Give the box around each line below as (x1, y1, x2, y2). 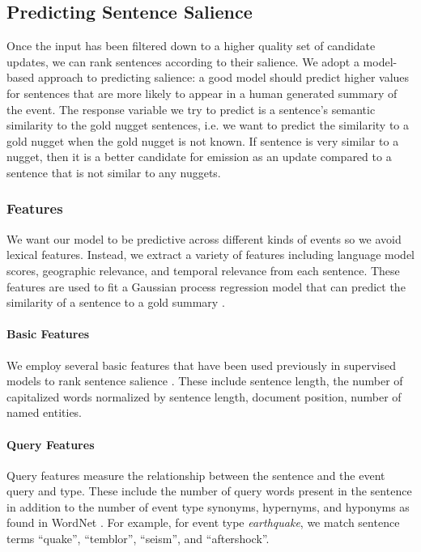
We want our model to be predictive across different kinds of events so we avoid (6, 230, 402, 247)
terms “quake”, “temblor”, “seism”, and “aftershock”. (6, 530, 270, 547)
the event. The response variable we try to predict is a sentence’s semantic (6, 100, 376, 117)
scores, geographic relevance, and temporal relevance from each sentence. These (6, 261, 400, 278)
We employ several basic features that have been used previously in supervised (6, 356, 396, 373)
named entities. (6, 404, 83, 421)
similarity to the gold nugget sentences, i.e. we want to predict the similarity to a (6, 117, 409, 134)
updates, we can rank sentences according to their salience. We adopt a (6, 53, 359, 70)
